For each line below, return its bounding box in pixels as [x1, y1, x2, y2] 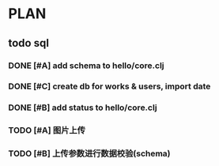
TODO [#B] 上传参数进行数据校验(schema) [8, 148, 172, 159]
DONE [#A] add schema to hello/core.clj [8, 60, 164, 71]
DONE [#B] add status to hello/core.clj [8, 102, 157, 113]
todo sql [8, 36, 50, 50]
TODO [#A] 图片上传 [8, 125, 85, 136]
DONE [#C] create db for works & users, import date [8, 81, 211, 92]
